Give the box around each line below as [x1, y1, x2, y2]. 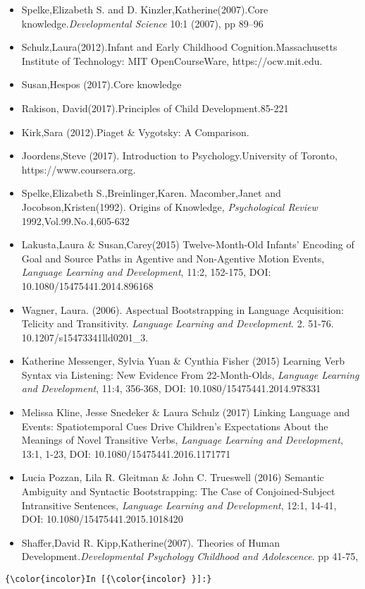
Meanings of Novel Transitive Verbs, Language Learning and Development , [21, 432, 343, 447]
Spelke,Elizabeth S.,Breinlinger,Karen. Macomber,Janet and [21, 186, 281, 200]
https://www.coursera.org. [21, 162, 136, 176]
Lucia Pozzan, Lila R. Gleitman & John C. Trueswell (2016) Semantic [21, 470, 324, 485]
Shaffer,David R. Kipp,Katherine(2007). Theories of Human [21, 535, 280, 549]
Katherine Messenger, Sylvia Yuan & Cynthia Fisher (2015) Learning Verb [21, 353, 345, 368]
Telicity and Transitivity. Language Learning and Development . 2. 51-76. [21, 316, 334, 331]
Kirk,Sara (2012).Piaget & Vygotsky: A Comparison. [21, 124, 249, 139]
